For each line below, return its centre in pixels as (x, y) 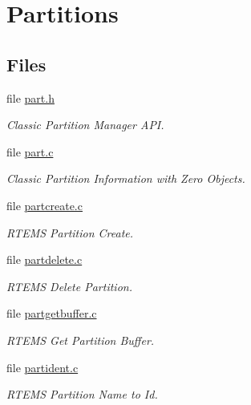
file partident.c (43, 367)
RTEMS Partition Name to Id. (82, 394)
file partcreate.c (45, 205)
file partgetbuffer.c (52, 313)
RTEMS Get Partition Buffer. (81, 340)
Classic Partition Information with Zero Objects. (126, 178)
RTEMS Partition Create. (70, 232)
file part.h (30, 97)
